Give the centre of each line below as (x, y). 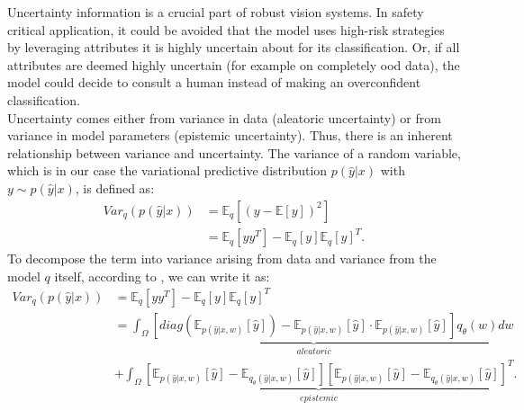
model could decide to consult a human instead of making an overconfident (214, 82)
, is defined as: (115, 187)
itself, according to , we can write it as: (162, 276)
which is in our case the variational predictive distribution (167, 170)
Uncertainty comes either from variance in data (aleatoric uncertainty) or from (224, 117)
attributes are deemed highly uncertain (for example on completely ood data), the (234, 64)
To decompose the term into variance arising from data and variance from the (222, 258)
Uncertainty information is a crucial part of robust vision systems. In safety (216, 12)
